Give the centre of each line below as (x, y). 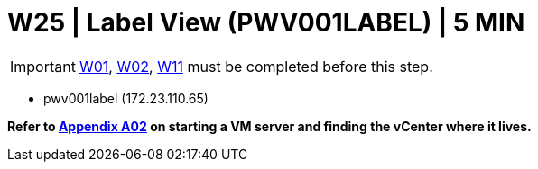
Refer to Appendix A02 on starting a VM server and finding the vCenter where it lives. (269, 126)
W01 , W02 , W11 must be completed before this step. (256, 66)
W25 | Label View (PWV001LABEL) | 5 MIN (266, 22)
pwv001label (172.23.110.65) (126, 98)
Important (43, 66)
